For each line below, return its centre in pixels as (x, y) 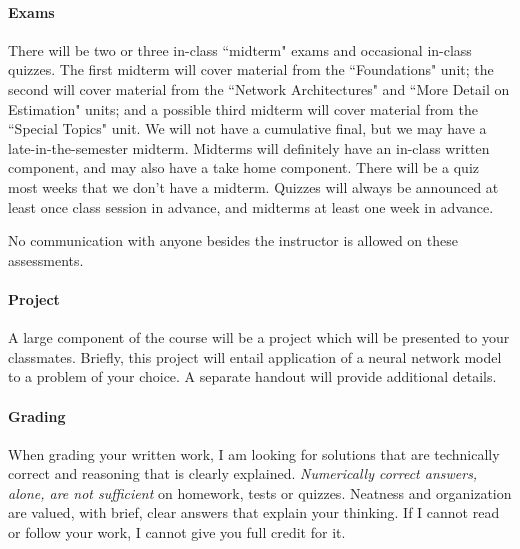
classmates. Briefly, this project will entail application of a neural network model (255, 356)
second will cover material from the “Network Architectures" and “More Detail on (259, 88)
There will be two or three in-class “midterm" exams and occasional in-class (240, 49)
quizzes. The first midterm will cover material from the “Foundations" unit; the (251, 69)
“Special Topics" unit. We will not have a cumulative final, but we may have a (247, 128)
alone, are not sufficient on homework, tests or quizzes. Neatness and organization (260, 492)
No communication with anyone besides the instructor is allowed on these (233, 240)
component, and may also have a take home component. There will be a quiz (244, 167)
